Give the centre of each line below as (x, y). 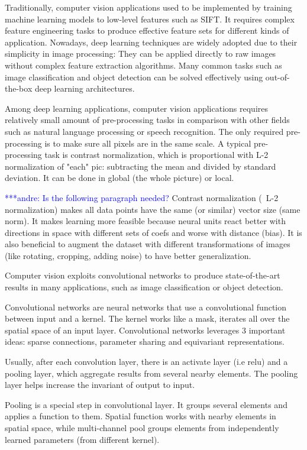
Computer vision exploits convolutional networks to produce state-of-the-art (143, 275)
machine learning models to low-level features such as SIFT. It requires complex (150, 19)
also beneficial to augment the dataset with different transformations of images (148, 244)
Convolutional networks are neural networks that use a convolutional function (146, 307)
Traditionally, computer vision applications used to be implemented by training (148, 7)
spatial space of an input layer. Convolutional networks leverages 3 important (145, 330)
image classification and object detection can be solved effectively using (134, 77)
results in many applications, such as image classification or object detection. (144, 287)
